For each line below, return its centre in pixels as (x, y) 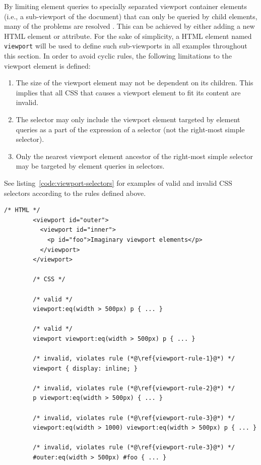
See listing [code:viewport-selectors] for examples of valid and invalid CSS (118, 183)
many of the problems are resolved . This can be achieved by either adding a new (129, 26)
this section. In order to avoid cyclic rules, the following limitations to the (118, 56)
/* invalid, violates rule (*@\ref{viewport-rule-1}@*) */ (134, 359)
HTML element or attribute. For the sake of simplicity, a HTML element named (128, 36)
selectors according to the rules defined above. (75, 193)
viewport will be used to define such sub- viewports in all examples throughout (126, 46)
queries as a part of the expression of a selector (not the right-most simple (130, 129)
